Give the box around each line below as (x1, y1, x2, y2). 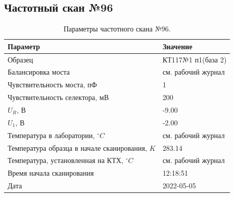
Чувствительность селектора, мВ (8, 92, 109, 103)
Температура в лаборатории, (8, 129, 95, 140)
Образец (8, 54, 33, 64)
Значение (162, 41, 193, 51)
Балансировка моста (8, 67, 70, 77)
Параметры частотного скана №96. (63, 23, 171, 34)
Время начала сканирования (8, 168, 94, 178)
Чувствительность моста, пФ (8, 79, 97, 90)
